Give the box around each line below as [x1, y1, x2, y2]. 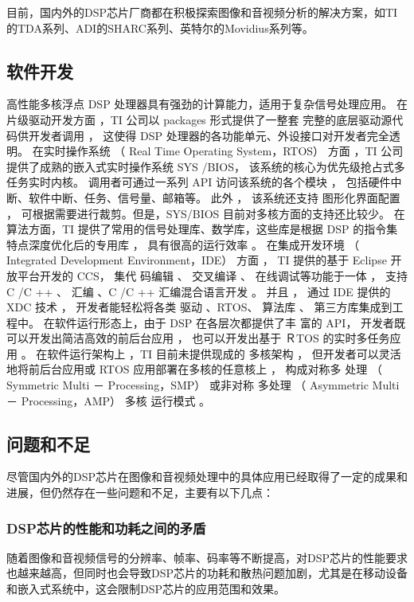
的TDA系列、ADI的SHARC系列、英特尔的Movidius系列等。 [6, 19, 314, 36]
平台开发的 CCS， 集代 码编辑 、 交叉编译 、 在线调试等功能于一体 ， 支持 [17, 267, 408, 283]
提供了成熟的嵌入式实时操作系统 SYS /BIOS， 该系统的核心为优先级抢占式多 [6, 158, 405, 174]
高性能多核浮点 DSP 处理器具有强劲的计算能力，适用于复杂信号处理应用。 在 [6, 96, 408, 112]
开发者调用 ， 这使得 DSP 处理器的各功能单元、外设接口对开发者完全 [28, 127, 389, 143]
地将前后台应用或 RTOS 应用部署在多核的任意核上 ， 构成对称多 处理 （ [6, 361, 382, 377]
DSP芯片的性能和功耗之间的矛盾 [6, 518, 206, 537]
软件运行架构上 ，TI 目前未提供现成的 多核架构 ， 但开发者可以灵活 [47, 345, 401, 362]
